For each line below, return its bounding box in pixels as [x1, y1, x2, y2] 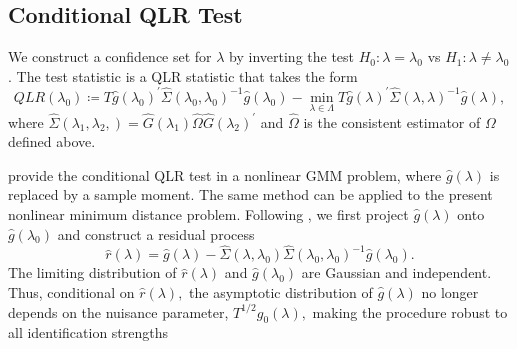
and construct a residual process [57, 223, 255, 244]
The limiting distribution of [8, 262, 177, 283]
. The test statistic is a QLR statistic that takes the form [8, 65, 358, 86]
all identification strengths [8, 322, 169, 343]
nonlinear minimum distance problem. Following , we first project [8, 203, 409, 224]
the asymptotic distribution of [189, 281, 373, 302]
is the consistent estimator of [303, 111, 481, 132]
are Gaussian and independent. [301, 262, 492, 283]
